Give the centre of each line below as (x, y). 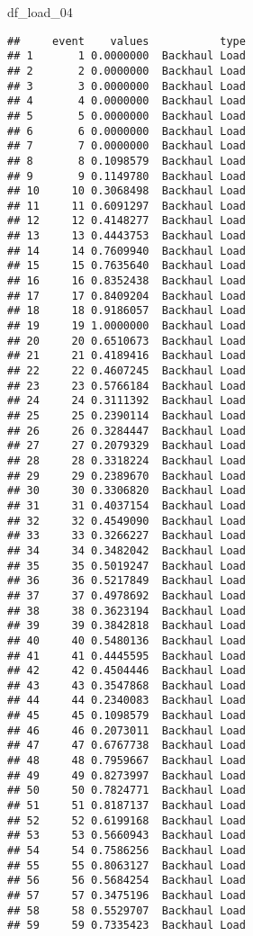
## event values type (126, 41)
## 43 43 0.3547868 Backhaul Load (126, 685)
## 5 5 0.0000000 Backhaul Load (126, 116)
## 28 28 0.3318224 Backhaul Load (126, 460)
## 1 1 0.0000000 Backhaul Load (126, 56)
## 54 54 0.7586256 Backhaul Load (126, 851)
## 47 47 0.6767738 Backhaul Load (126, 746)
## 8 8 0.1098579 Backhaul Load (126, 161)
